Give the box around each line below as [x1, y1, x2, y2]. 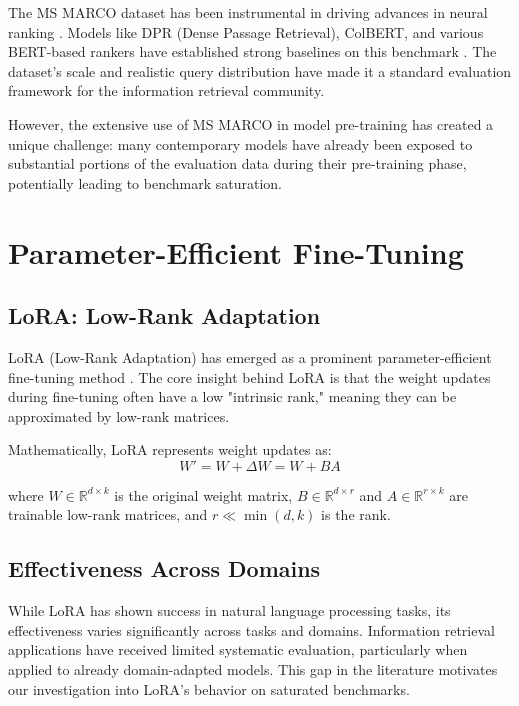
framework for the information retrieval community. [8, 80, 325, 101]
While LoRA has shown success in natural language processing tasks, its [8, 600, 451, 621]
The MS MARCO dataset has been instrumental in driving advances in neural [8, 2, 488, 22]
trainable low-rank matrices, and [8, 504, 208, 525]
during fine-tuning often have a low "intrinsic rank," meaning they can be [8, 386, 457, 407]
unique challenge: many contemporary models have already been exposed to [8, 133, 473, 154]
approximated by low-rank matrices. [8, 405, 230, 426]
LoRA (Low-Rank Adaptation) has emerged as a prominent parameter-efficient [8, 346, 492, 367]
